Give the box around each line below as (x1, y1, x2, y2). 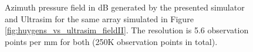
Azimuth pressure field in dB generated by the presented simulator (5, 1, 245, 13)
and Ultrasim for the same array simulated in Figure (5, 12, 194, 25)
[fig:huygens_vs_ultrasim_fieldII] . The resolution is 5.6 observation (5, 24, 249, 36)
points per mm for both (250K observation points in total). (5, 35, 218, 47)
